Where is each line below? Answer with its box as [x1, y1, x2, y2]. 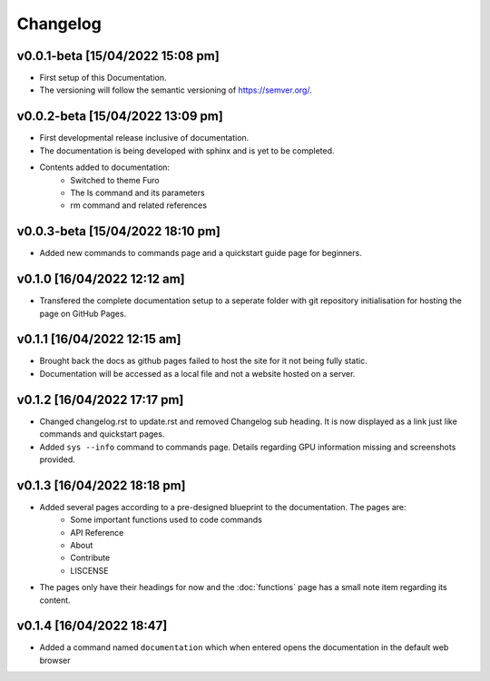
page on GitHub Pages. [39, 308, 127, 319]
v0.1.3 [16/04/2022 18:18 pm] [16, 478, 186, 493]
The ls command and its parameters [70, 187, 205, 198]
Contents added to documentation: [39, 162, 171, 173]
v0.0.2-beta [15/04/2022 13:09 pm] [16, 109, 224, 124]
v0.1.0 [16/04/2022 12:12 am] [16, 271, 185, 287]
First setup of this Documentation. [39, 73, 167, 84]
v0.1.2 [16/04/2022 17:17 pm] [16, 391, 184, 408]
